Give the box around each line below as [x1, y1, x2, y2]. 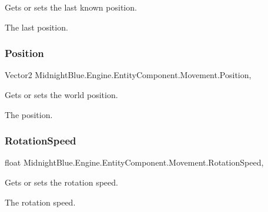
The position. [5, 108, 53, 120]
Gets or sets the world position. [5, 89, 118, 100]
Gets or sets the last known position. [5, 1, 137, 13]
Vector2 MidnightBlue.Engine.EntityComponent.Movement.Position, [5, 69, 252, 81]
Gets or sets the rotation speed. [5, 176, 118, 188]
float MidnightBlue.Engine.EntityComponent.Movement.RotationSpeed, [5, 156, 264, 169]
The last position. [5, 21, 68, 33]
